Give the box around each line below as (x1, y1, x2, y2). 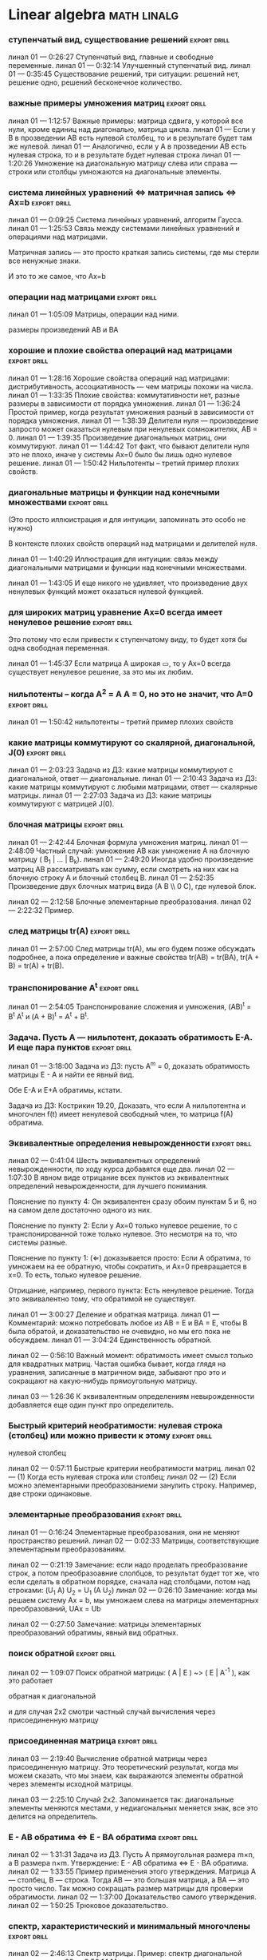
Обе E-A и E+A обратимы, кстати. (8, 1085, 123, 1094)
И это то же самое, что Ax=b (8, 272, 106, 281)
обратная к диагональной (8, 1691, 96, 1701)
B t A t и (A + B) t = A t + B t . (8, 1010, 89, 1021)
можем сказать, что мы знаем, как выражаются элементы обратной (8, 1771, 244, 1780)
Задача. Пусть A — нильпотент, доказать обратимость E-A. (8, 1031, 253, 1042)
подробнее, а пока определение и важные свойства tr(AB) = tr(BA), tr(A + (8, 952, 260, 962)
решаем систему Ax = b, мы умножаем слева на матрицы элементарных (8, 1595, 259, 1605)
